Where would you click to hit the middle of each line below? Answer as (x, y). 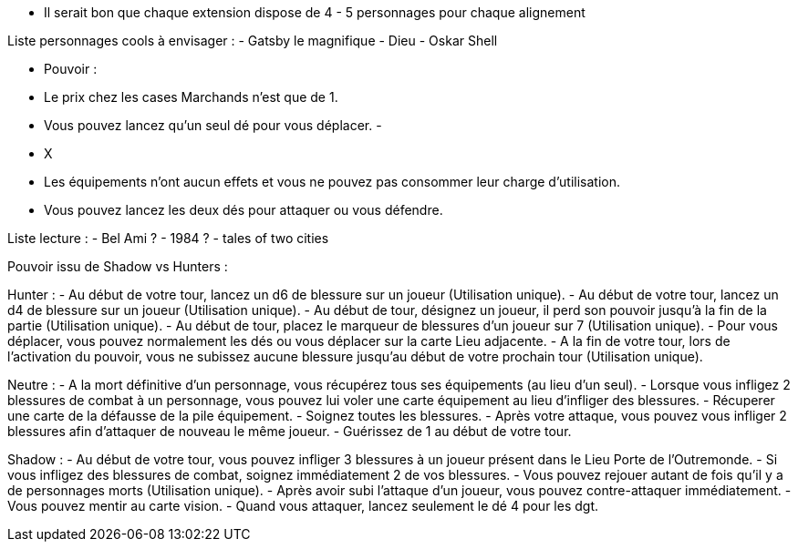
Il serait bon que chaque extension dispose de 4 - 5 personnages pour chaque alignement (315, 12)
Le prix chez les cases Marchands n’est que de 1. (191, 97)
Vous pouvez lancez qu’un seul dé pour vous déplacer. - (213, 125)
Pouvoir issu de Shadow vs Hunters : (118, 266)
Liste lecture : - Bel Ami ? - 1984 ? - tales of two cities (168, 238)
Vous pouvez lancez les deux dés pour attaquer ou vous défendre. (244, 210)
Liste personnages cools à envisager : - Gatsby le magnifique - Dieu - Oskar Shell (253, 41)
